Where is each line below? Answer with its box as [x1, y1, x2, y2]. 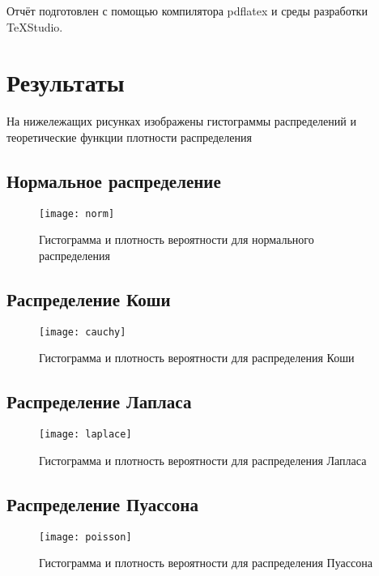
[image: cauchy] [39, 326, 126, 338]
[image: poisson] [39, 531, 132, 543]
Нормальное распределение [6, 168, 221, 193]
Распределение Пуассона [6, 491, 198, 516]
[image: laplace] [39, 429, 132, 441]
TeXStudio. [6, 18, 63, 35]
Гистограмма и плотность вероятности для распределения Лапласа [39, 451, 367, 468]
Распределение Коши [6, 286, 171, 311]
